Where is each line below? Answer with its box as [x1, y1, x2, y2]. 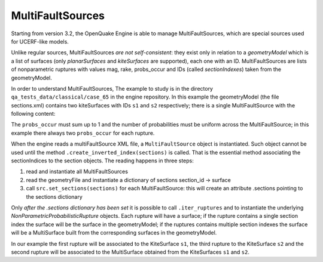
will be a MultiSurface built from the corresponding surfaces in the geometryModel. [11, 229, 217, 236]
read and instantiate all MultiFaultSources [26, 168, 129, 175]
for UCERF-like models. [11, 38, 69, 45]
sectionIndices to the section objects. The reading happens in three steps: [11, 157, 194, 164]
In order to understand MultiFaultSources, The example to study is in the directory [11, 85, 214, 92]
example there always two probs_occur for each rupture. [11, 129, 155, 137]
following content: [11, 110, 56, 118]
